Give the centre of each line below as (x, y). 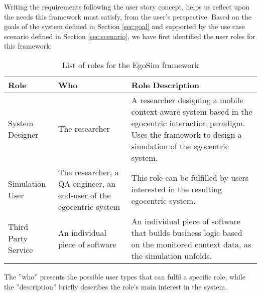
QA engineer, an (87, 183)
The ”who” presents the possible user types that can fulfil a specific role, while (125, 276)
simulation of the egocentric (180, 146)
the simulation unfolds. (172, 255)
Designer (23, 134)
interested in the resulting (177, 189)
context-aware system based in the (192, 111)
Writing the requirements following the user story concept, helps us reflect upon (127, 7)
